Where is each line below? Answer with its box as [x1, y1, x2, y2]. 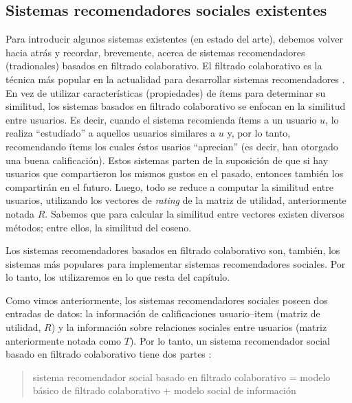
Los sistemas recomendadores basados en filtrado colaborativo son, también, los [5, 243, 340, 257]
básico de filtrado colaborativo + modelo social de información [32, 383, 296, 398]
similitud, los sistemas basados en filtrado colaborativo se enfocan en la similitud [5, 99, 346, 113]
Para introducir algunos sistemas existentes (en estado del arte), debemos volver [5, 32, 343, 46]
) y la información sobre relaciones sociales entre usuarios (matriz [51, 320, 327, 334]
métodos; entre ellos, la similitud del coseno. [5, 220, 192, 234]
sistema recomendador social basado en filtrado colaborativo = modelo [32, 369, 331, 384]
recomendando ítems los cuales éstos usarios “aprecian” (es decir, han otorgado [5, 139, 338, 153]
